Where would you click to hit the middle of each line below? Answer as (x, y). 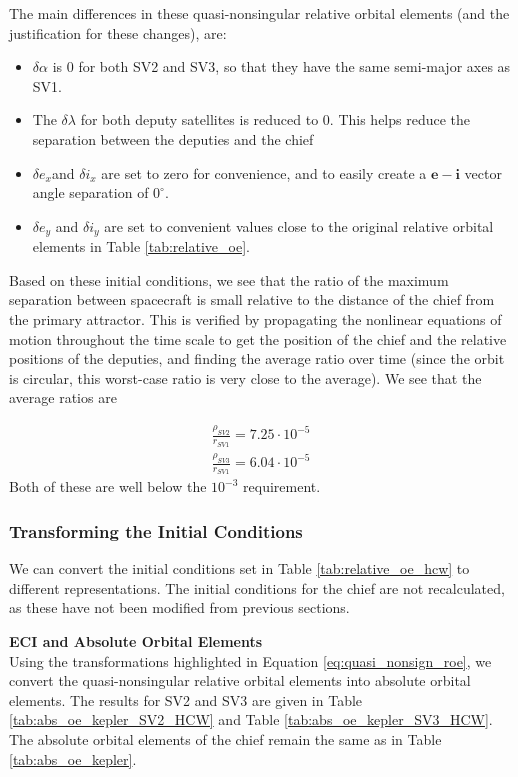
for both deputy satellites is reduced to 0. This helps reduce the (275, 119)
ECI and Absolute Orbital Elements (136, 641)
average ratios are (63, 397)
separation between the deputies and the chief (173, 138)
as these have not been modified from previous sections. (179, 607)
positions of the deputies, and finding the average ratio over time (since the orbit (257, 358)
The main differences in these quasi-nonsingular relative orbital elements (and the (259, 13)
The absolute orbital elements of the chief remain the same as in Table (225, 739)
